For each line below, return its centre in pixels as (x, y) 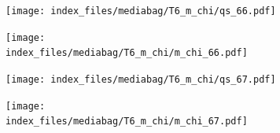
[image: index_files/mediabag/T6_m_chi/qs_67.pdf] (141, 79)
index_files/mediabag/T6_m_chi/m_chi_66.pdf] (127, 53)
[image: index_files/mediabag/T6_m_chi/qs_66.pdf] (141, 11)
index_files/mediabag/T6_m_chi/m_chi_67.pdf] (127, 122)
